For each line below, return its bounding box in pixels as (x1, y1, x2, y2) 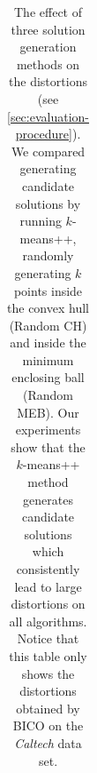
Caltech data (14, 733, 82, 752)
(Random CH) (9, 315, 87, 334)
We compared (11, 141, 86, 160)
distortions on (11, 594, 86, 613)
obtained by (16, 698, 80, 717)
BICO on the (12, 716, 84, 735)
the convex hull (7, 299, 89, 317)
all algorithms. (9, 611, 87, 630)
